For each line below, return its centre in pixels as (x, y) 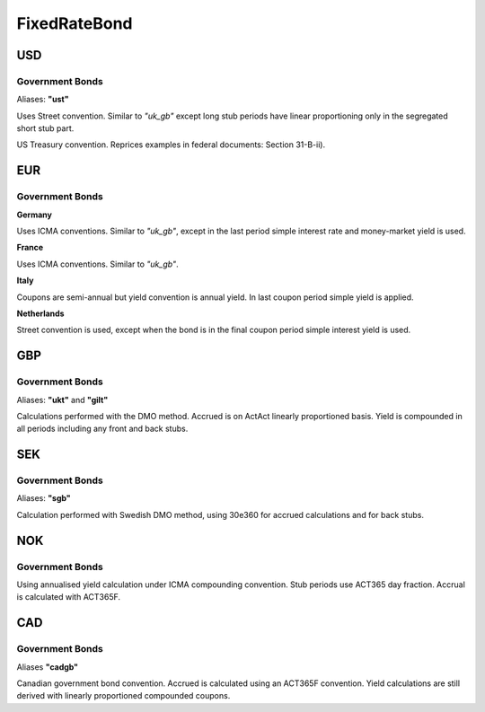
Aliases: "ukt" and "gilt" (62, 400)
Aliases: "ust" (43, 100)
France (30, 248)
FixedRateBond (75, 23)
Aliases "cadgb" (48, 667)
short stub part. (45, 128)
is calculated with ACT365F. (69, 597)
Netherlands (40, 313)
